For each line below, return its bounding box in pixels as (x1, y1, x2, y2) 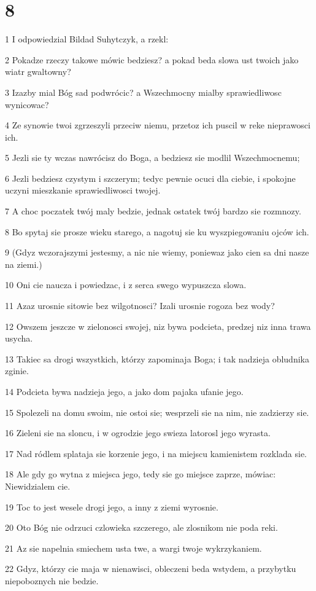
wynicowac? (5, 98, 49, 111)
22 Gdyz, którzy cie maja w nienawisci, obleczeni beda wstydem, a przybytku (5, 562, 296, 575)
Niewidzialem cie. (5, 479, 71, 492)
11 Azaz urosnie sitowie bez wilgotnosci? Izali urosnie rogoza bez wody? (5, 299, 275, 312)
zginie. (5, 364, 29, 377)
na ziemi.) (5, 257, 42, 270)
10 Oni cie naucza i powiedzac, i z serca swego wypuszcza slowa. (5, 278, 247, 291)
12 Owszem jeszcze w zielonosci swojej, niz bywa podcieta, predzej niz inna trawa (5, 319, 311, 332)
